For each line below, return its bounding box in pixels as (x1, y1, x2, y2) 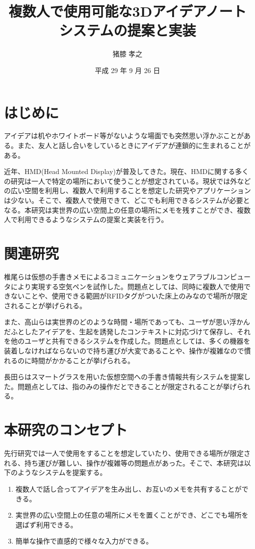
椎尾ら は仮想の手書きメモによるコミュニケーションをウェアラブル (4, 271, 217, 281)
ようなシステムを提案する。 (17, 467, 107, 477)
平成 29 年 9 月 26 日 (95, 65, 160, 75)
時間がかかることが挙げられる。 (31, 355, 134, 365)
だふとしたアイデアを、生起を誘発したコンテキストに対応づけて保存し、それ (4, 326, 251, 336)
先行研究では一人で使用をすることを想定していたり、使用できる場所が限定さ (4, 448, 251, 458)
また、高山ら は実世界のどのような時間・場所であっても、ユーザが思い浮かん (4, 317, 250, 327)
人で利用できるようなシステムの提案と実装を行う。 (4, 214, 168, 225)
